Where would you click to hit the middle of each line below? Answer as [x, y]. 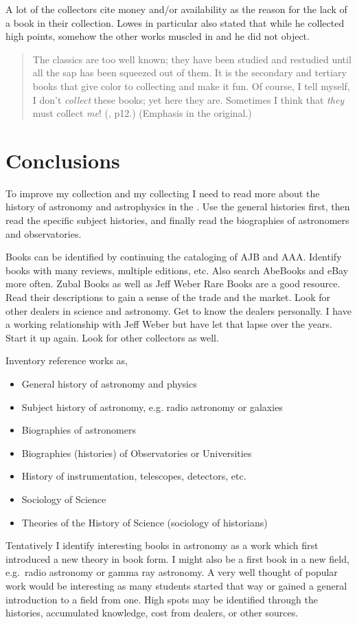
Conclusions [63, 160]
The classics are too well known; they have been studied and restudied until [192, 59]
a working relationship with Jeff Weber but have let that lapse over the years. [169, 324]
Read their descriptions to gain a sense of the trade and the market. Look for [168, 297]
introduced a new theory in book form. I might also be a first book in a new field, [177, 558]
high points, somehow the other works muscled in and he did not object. [158, 36]
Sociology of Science [64, 499]
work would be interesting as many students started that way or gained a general [176, 585]
